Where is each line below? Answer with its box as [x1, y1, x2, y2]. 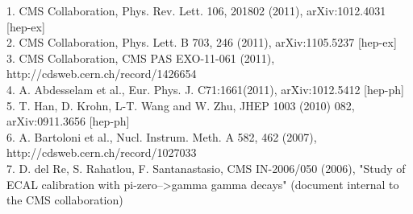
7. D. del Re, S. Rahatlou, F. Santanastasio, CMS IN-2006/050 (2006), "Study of [6, 159, 406, 176]
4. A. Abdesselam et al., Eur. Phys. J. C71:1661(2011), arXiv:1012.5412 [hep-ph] [6, 80, 404, 97]
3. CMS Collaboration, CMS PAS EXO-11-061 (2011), [6, 49, 275, 66]
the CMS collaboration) [6, 191, 123, 208]
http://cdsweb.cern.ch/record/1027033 [6, 144, 197, 161]
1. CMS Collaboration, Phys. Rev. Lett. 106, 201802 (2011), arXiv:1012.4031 [6, 2, 386, 19]
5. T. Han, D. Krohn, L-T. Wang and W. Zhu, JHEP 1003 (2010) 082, [6, 97, 355, 113]
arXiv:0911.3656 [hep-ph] [6, 113, 130, 130]
